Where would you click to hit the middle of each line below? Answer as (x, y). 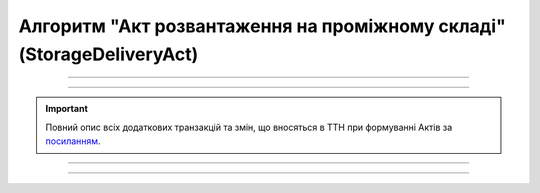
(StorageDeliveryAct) (108, 54)
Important (67, 109)
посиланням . (73, 141)
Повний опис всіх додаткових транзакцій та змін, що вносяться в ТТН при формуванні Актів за (249, 127)
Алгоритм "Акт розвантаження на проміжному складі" (262, 26)
